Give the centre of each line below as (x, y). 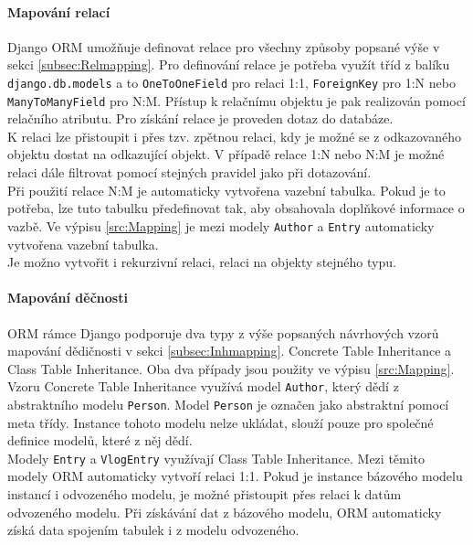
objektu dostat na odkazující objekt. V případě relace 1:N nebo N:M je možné (226, 154)
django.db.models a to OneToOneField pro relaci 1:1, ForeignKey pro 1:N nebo (231, 82)
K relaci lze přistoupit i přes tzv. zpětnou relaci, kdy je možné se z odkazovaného (234, 136)
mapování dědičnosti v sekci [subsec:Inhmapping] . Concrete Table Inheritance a (230, 351)
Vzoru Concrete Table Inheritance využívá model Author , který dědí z (203, 386)
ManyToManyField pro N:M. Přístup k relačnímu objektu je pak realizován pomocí (236, 100)
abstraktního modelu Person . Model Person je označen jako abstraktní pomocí (228, 404)
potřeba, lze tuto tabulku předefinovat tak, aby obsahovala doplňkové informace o (236, 208)
